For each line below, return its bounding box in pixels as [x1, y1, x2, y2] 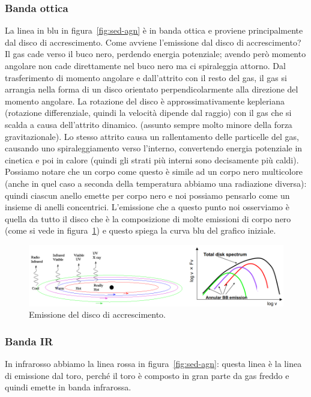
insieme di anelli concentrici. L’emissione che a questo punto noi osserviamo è [5, 201, 289, 213]
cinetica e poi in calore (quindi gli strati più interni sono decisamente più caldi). [5, 153, 299, 166]
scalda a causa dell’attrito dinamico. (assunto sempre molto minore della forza [5, 118, 292, 130]
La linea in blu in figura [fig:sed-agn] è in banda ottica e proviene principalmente [5, 24, 303, 37]
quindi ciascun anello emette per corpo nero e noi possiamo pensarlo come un [5, 189, 290, 201]
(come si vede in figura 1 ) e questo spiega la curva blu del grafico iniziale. [5, 224, 276, 237]
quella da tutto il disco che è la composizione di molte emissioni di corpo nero [5, 212, 291, 225]
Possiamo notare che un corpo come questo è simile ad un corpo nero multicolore [5, 165, 303, 178]
